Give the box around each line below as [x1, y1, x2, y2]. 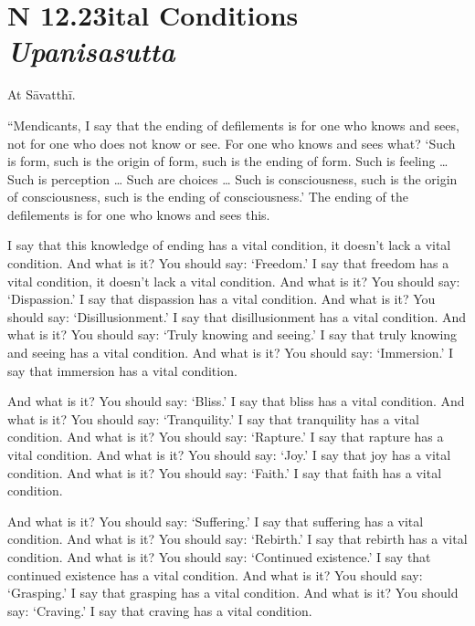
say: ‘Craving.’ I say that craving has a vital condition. [7, 600, 312, 620]
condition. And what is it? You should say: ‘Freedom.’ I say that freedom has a [7, 254, 449, 273]
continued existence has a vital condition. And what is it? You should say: [7, 565, 423, 584]
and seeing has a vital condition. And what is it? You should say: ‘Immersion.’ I [7, 343, 454, 362]
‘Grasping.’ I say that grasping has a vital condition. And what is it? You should [7, 583, 459, 602]
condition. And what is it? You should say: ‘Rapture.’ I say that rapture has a [7, 427, 444, 446]
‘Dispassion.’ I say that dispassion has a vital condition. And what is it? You [7, 289, 436, 308]
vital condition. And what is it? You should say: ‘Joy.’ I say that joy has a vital [7, 445, 451, 464]
